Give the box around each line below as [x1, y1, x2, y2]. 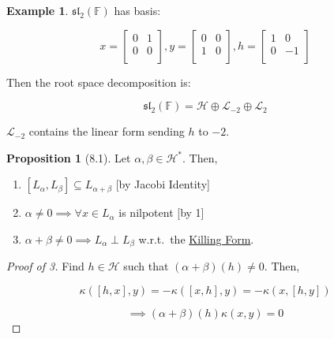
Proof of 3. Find [6, 258, 84, 274]
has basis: [114, 2, 161, 18]
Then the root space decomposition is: [6, 73, 191, 90]
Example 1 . [6, 2, 69, 18]
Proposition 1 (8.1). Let [6, 149, 131, 166]
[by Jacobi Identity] [115, 176, 210, 192]
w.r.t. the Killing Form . [138, 230, 254, 247]
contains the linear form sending [28, 123, 185, 140]
